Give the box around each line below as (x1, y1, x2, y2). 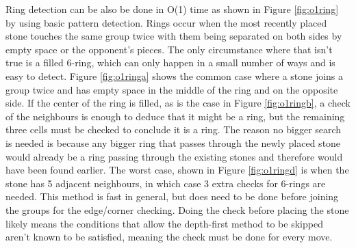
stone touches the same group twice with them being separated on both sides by (5, 29, 342, 43)
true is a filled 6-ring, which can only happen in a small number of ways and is (5, 55, 335, 70)
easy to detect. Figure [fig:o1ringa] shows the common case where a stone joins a (5, 68, 344, 83)
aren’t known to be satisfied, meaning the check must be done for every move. (5, 230, 333, 244)
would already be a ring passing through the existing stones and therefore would (5, 149, 343, 163)
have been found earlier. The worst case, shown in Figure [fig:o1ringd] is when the (5, 163, 349, 177)
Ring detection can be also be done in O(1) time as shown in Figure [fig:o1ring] (5, 2, 339, 16)
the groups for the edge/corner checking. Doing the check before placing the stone (5, 202, 349, 217)
